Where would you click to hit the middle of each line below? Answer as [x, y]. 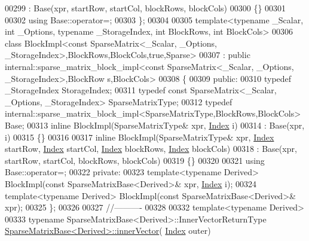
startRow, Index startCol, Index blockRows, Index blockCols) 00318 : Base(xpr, [151, 149]
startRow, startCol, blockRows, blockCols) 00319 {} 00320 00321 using [135, 160]
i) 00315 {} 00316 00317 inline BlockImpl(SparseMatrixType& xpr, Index [140, 137]
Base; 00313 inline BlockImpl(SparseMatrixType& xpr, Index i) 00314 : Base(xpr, [155, 125]
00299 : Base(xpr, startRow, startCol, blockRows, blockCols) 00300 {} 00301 [146, 8]
